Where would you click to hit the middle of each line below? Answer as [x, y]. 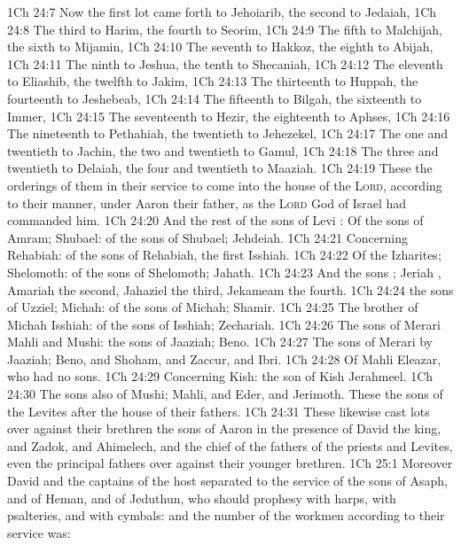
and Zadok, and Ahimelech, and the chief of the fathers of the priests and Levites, [230, 445]
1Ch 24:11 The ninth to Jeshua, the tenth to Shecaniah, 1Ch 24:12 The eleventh [225, 63]
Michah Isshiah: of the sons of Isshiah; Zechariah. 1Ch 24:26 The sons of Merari [224, 324]
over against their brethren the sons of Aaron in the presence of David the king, [224, 428]
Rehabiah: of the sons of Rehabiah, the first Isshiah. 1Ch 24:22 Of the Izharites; [224, 255]
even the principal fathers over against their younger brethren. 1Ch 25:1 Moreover [230, 463]
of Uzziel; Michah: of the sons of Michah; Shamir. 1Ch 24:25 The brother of [213, 307]
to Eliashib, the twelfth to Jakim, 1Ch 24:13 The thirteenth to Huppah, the [213, 81]
